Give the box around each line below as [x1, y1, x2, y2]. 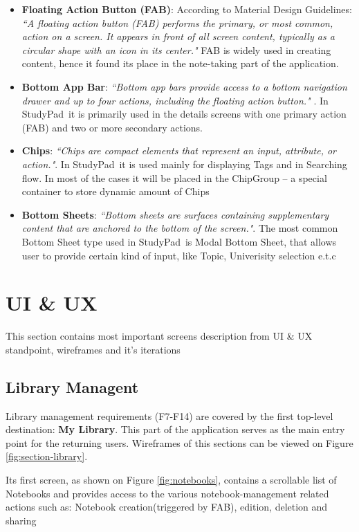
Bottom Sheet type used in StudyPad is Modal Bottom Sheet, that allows [21, 234, 337, 248]
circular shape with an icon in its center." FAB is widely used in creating [21, 42, 331, 57]
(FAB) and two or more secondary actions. [21, 120, 203, 134]
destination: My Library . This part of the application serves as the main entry [6, 422, 345, 437]
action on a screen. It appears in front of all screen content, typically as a [21, 29, 335, 44]
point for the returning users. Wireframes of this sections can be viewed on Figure [6, 435, 353, 450]
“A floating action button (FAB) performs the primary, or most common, [21, 15, 333, 30]
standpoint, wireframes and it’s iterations [6, 342, 181, 356]
